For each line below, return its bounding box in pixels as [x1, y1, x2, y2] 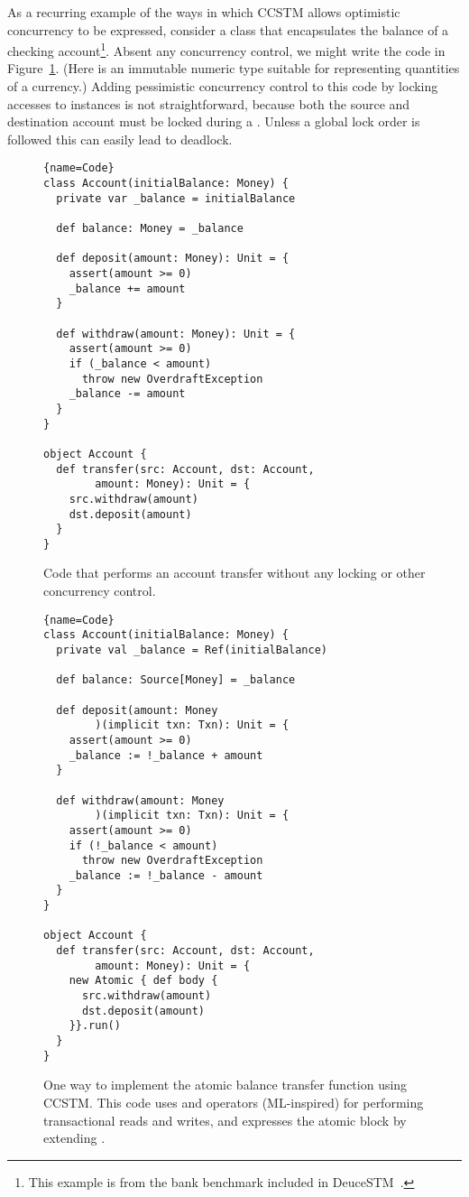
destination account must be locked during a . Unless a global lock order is [7, 112, 420, 131]
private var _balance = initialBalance [56, 191, 296, 205]
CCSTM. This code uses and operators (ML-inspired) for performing [43, 1092, 424, 1111]
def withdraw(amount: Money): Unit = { [56, 327, 296, 340]
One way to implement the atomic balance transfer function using [43, 1075, 408, 1094]
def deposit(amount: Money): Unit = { [56, 252, 290, 265]
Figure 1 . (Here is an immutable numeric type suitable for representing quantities [7, 59, 460, 78]
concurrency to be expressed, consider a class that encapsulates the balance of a [7, 20, 449, 39]
